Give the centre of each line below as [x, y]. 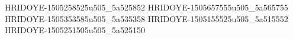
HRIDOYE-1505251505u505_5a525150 [75, 30]
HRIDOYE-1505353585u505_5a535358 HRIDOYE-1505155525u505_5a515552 [146, 18]
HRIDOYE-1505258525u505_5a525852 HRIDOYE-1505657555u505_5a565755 [146, 7]
